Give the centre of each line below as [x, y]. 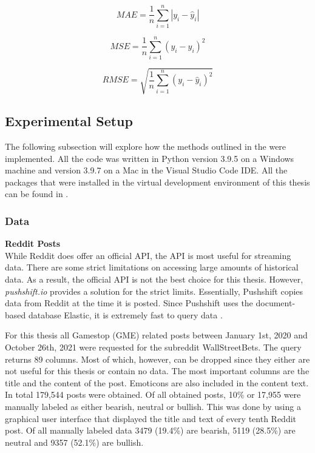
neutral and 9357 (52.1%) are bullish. [74, 442]
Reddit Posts [33, 243]
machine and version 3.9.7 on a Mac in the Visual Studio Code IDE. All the [146, 170]
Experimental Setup [69, 121]
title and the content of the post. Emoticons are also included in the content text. [157, 382]
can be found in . [37, 194]
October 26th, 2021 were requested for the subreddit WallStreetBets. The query [153, 347]
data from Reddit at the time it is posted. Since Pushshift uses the [129, 303]
